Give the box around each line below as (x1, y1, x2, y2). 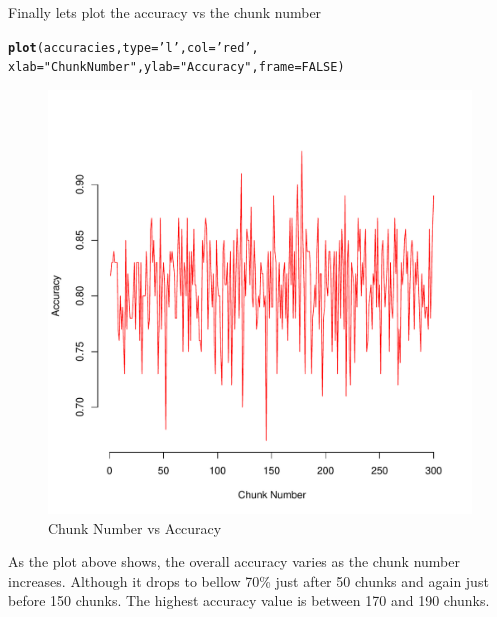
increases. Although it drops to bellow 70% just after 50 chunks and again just (8, 570, 489, 591)
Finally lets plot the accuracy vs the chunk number (8, 2, 322, 22)
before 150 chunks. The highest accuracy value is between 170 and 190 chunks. (8, 590, 490, 611)
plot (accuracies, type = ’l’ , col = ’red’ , (8, 40, 259, 55)
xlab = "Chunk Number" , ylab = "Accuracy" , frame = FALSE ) (8, 60, 345, 75)
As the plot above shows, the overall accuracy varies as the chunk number (8, 551, 460, 572)
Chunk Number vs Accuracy (48, 517, 222, 538)
